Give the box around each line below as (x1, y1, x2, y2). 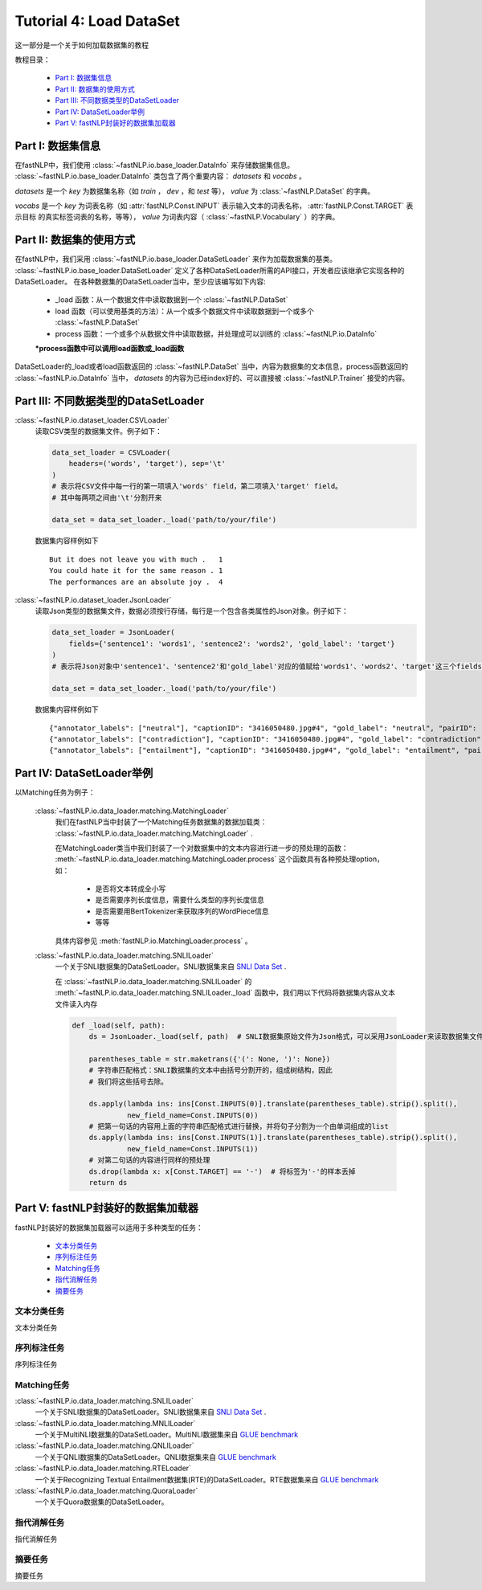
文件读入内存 (55, 999, 98, 1008)
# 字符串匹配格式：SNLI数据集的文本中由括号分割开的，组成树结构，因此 (88, 1065, 333, 1075)
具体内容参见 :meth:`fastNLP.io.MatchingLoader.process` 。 (55, 936, 252, 946)
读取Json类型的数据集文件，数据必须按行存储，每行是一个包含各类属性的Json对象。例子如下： (35, 607, 349, 616)
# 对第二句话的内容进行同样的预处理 (88, 1155, 210, 1165)
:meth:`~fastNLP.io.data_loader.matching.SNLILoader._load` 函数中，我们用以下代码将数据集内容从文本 (55, 988, 395, 998)
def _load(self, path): (71, 1020, 166, 1030)
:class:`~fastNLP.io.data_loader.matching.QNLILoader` (14, 1441, 194, 1450)
